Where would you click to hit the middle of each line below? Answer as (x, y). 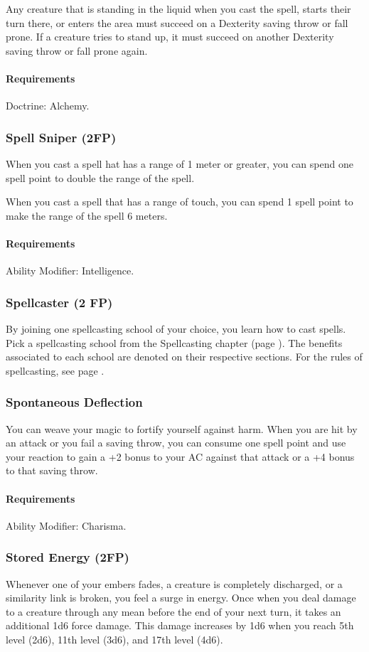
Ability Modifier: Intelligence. (70, 271)
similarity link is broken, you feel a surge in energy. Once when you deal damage (181, 598)
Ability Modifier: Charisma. (66, 525)
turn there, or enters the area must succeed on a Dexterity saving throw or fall (177, 22)
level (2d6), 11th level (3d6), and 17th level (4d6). (114, 639)
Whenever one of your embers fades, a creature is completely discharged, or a (174, 583)
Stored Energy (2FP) (68, 557)
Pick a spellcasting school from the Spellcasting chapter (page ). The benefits (174, 342)
